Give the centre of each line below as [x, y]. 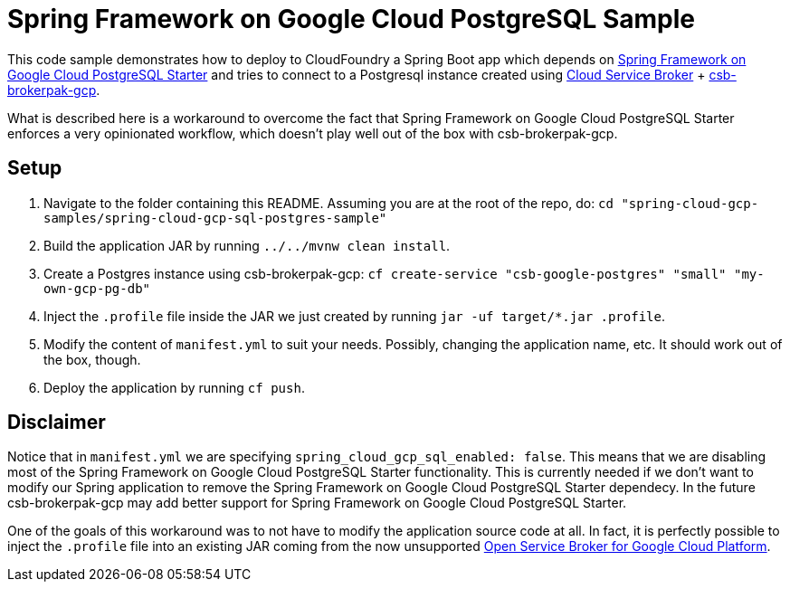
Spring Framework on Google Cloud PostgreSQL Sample [351, 19]
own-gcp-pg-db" [97, 288]
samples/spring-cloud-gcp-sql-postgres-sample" [215, 218]
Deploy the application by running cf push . [174, 387]
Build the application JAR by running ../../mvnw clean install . [247, 245]
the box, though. [92, 359]
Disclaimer [57, 423]
